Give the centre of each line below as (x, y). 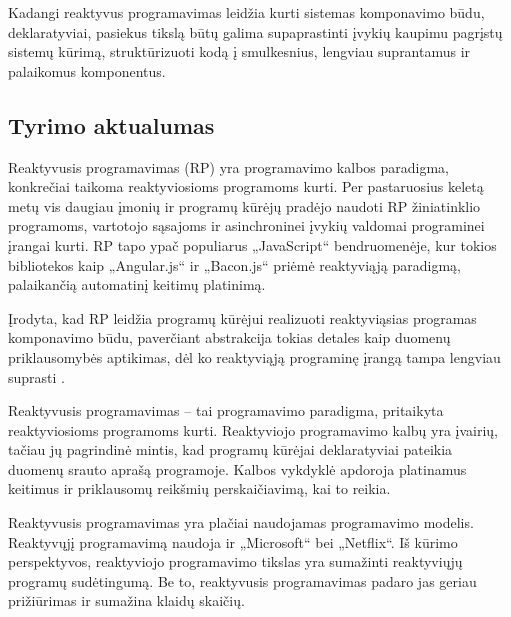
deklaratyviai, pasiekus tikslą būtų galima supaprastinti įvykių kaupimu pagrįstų (255, 31)
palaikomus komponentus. (87, 70)
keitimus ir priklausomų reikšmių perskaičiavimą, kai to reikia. (199, 488)
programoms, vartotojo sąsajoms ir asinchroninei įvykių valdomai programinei (246, 225)
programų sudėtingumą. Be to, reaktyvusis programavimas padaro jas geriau (242, 580)
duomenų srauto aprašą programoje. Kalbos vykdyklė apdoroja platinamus (237, 468)
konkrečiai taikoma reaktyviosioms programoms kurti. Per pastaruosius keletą (246, 186)
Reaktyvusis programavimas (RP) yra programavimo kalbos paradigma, (228, 166)
